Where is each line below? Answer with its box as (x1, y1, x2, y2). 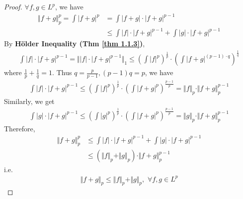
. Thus (52, 67, 72, 78)
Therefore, (4, 123, 35, 133)
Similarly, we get (4, 96, 55, 106)
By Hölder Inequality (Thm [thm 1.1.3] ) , (4, 38, 145, 49)
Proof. (4, 1, 22, 11)
